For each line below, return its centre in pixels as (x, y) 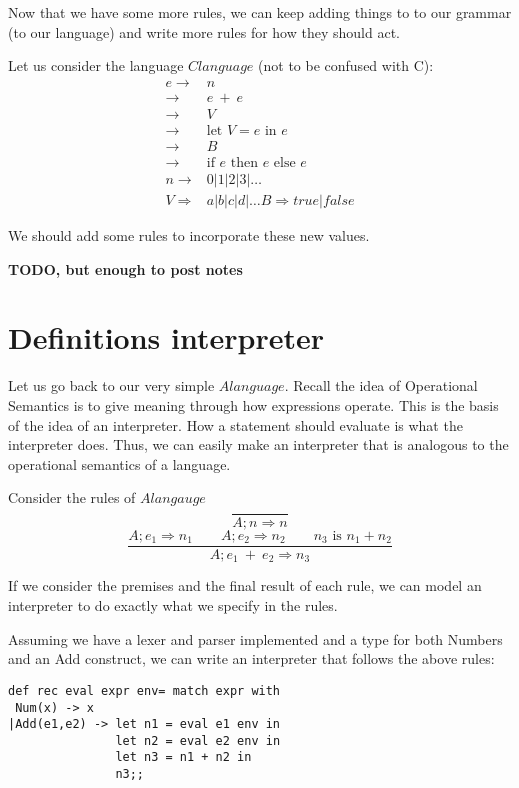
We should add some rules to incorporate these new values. (189, 235)
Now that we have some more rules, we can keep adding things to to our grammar (260, 12)
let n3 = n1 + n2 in (183, 757)
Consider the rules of (72, 497)
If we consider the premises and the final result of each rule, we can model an (245, 585)
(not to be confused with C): (346, 65)
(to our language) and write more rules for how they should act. (204, 31)
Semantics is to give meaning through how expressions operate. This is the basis (253, 404)
